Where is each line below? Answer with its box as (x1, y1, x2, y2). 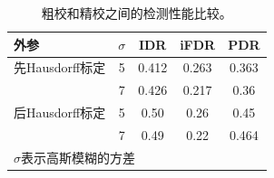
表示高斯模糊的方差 (21, 147, 135, 166)
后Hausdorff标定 (14, 103, 106, 122)
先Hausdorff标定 (14, 58, 106, 77)
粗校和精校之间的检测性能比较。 (41, 4, 232, 22)
